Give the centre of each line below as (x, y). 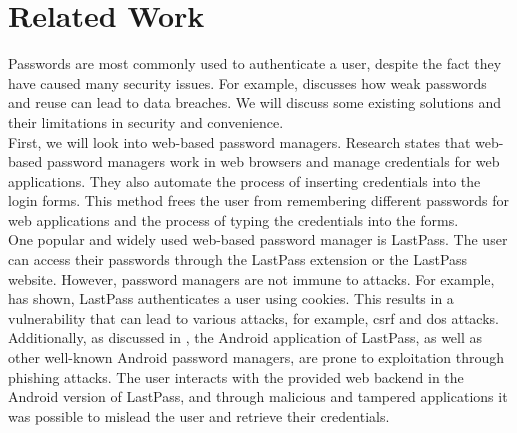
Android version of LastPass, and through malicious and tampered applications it (258, 396)
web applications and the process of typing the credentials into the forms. (233, 219)
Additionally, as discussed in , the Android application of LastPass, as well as (245, 337)
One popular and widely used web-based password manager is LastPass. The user (258, 239)
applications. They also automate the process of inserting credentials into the (244, 180)
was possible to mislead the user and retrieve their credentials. (199, 415)
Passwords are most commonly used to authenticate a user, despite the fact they (255, 63)
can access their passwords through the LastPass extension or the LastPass (238, 259)
